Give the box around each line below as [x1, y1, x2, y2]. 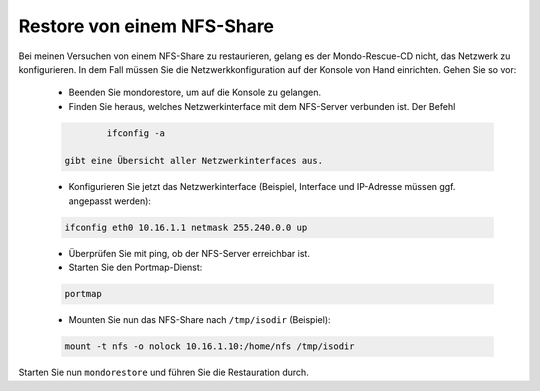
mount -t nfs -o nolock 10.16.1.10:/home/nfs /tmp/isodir [64, 341, 355, 352]
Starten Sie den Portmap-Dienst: [68, 261, 203, 274]
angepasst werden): [68, 195, 152, 207]
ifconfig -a [106, 127, 165, 139]
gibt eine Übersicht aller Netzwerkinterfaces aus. [64, 155, 324, 167]
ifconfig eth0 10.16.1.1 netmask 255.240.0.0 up [64, 221, 308, 233]
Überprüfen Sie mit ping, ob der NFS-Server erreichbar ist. [68, 247, 310, 259]
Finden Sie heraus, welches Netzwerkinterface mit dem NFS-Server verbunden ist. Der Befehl [68, 100, 456, 112]
